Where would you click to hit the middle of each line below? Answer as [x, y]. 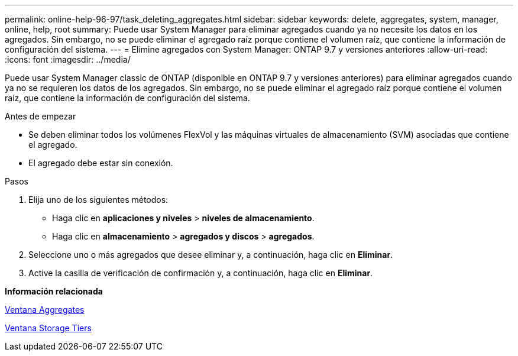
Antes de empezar [41, 116]
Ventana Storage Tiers [48, 328]
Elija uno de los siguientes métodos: [98, 200]
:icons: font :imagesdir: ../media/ [68, 59]
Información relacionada [54, 291]
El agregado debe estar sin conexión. [101, 163]
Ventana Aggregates [45, 310]
